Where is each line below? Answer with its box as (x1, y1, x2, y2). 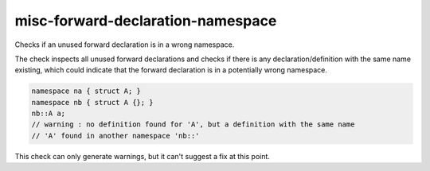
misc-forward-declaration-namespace (14, 12, 277, 29)
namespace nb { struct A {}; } (31, 98, 154, 107)
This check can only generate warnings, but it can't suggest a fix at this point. (14, 151, 271, 161)
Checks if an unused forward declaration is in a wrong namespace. (14, 40, 235, 49)
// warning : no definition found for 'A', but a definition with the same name (31, 120, 355, 129)
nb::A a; (31, 109, 66, 119)
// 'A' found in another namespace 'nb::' (31, 131, 200, 140)
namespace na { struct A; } (31, 87, 141, 95)
